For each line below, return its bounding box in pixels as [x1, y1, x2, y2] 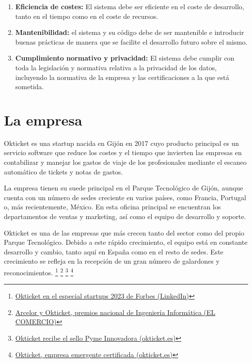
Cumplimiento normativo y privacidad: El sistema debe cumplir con [15, 53, 235, 63]
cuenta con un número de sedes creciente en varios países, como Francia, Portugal [4, 192, 246, 202]
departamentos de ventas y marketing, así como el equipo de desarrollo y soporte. [4, 211, 246, 221]
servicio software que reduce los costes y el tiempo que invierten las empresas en [4, 147, 242, 158]
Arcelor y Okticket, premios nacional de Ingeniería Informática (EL [15, 307, 216, 317]
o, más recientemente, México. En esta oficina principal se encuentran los [4, 202, 221, 212]
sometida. [15, 81, 44, 92]
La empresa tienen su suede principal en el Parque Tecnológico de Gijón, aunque [4, 183, 243, 193]
